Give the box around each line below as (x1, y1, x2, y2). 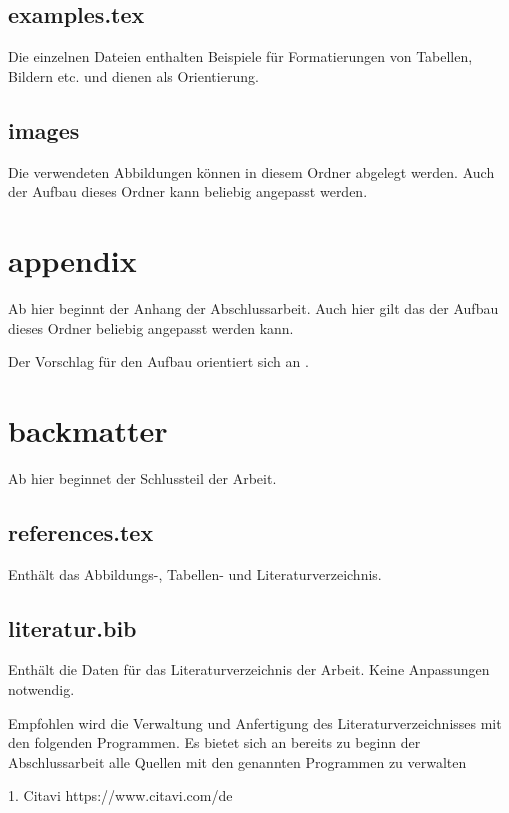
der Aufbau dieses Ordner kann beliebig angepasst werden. (8, 181, 368, 202)
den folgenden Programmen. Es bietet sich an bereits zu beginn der (8, 732, 421, 753)
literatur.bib (8, 612, 137, 643)
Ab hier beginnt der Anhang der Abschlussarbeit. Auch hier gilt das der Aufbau (8, 297, 499, 318)
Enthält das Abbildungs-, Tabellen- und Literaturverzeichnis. (8, 563, 382, 584)
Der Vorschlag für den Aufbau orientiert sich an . (8, 351, 309, 372)
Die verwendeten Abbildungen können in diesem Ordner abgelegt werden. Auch (8, 161, 495, 182)
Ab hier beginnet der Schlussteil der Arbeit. (8, 467, 277, 488)
